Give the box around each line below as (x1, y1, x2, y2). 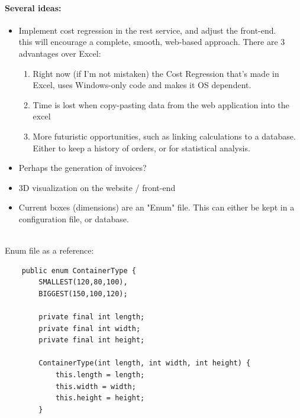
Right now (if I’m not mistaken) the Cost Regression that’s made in (33, 67, 279, 79)
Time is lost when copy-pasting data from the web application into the (33, 98, 289, 111)
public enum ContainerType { (21, 266, 136, 275)
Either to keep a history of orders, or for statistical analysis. (33, 141, 250, 154)
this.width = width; (55, 382, 136, 391)
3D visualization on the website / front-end (18, 181, 176, 193)
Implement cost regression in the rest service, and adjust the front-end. (18, 24, 276, 36)
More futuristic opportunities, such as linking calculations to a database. (33, 129, 296, 142)
